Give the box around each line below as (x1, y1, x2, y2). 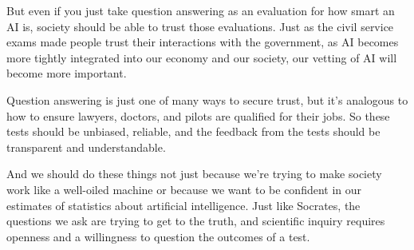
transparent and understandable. (6, 138, 166, 155)
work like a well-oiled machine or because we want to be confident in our (6, 181, 362, 197)
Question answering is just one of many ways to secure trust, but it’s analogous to (6, 91, 408, 108)
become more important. (6, 65, 127, 81)
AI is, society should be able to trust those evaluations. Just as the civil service (6, 18, 394, 34)
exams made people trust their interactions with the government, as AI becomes (6, 34, 399, 50)
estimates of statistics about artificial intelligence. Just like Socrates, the (6, 196, 361, 213)
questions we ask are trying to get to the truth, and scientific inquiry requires (6, 212, 385, 229)
